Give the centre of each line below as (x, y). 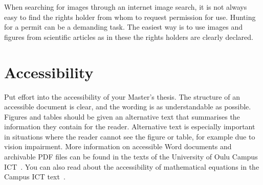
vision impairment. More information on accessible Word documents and (118, 146)
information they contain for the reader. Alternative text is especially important (130, 126)
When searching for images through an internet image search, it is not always (126, 7)
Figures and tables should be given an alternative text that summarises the (122, 116)
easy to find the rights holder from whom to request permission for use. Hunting (130, 17)
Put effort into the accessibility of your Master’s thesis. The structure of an (122, 96)
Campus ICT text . (35, 177)
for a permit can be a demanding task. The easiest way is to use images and (123, 27)
